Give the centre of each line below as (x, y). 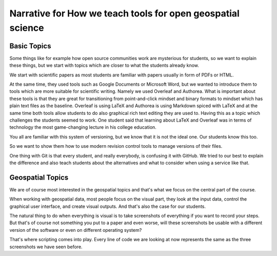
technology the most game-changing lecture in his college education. (83, 127)
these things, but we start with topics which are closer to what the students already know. (104, 65)
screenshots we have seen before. (46, 247)
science (27, 28)
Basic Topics (30, 46)
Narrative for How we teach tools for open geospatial (124, 13)
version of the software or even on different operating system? (76, 230)
